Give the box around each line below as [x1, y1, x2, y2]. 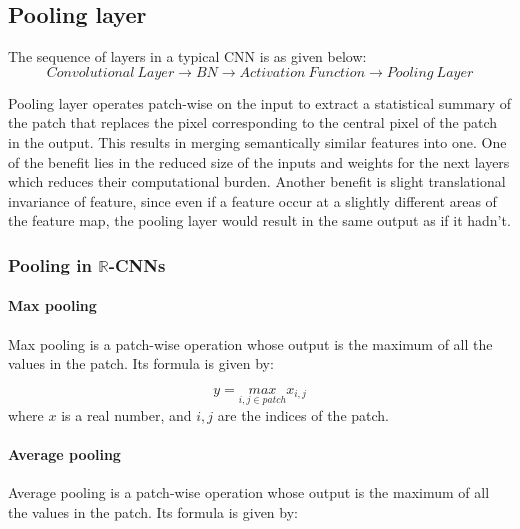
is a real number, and [61, 405, 192, 425]
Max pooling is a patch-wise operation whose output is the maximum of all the [8, 333, 493, 354]
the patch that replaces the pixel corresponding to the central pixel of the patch [8, 112, 498, 133]
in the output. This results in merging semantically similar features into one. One [8, 131, 507, 152]
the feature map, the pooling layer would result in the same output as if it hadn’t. [8, 210, 511, 231]
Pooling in [8, 252, 92, 277]
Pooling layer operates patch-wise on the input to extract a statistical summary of [8, 92, 512, 113]
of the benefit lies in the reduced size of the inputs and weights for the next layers [8, 151, 510, 172]
